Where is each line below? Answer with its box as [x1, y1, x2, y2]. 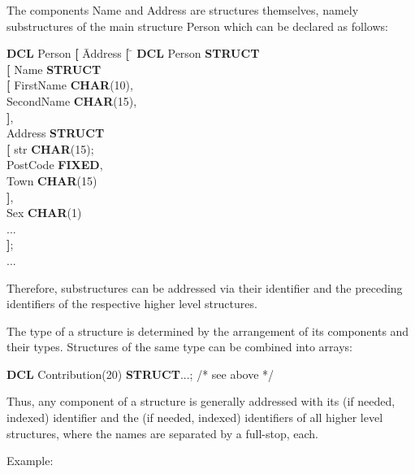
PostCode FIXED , [6, 156, 103, 173]
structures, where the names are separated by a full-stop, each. [6, 424, 318, 441]
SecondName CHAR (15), [6, 92, 137, 109]
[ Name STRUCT [6, 60, 102, 77]
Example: [6, 452, 54, 469]
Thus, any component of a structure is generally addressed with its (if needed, [6, 393, 396, 410]
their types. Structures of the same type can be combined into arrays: [6, 338, 352, 355]
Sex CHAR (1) [6, 204, 82, 221]
